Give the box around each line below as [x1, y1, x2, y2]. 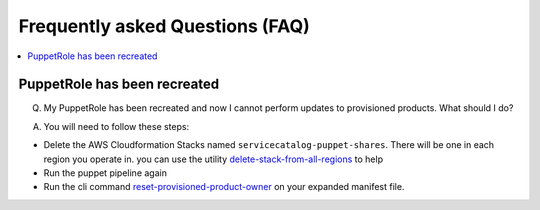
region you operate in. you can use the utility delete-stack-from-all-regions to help [43, 153, 384, 165]
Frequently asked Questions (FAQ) [18, 15, 310, 37]
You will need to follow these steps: [43, 120, 190, 132]
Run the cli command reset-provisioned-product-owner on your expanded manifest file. [43, 181, 405, 193]
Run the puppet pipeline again [43, 167, 167, 179]
